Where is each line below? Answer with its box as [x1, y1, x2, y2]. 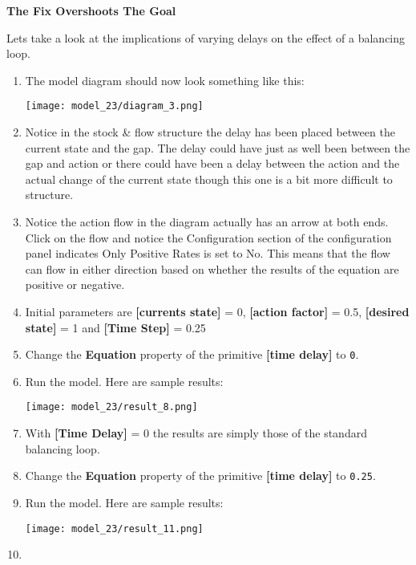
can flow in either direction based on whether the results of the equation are [25, 260, 399, 277]
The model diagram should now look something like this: [25, 71, 305, 88]
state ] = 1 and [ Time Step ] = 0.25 [25, 319, 206, 335]
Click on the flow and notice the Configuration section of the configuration [25, 229, 392, 246]
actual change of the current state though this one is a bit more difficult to [25, 170, 393, 187]
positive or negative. [25, 276, 125, 293]
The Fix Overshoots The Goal [6, 2, 176, 18]
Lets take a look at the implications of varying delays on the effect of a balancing [6, 29, 406, 46]
